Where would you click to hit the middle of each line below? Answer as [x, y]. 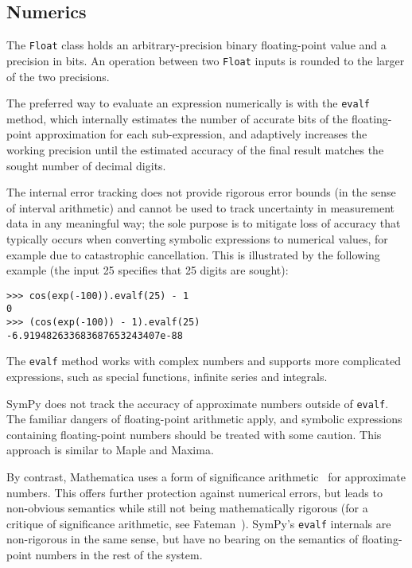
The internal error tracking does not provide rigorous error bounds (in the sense [201, 192]
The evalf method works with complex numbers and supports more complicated [204, 361]
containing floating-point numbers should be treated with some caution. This [194, 434]
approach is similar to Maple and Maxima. [110, 450]
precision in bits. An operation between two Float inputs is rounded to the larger [206, 60]
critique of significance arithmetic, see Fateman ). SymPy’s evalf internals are [199, 523]
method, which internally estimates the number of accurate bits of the [177, 118]
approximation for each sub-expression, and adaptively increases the [201, 134]
